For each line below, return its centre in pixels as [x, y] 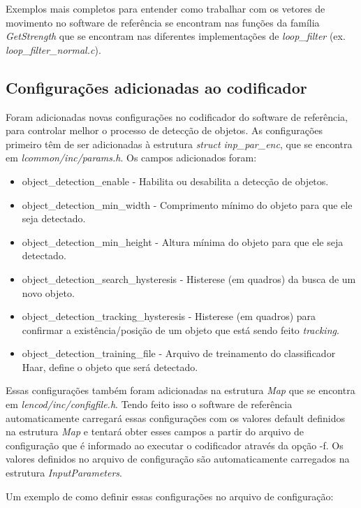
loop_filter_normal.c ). [53, 49]
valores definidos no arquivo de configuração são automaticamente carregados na [178, 459]
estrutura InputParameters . [64, 473]
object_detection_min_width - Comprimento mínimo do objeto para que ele [187, 204]
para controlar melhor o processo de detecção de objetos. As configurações [164, 130]
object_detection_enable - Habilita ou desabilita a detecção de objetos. [175, 181]
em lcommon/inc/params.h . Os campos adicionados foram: [131, 158]
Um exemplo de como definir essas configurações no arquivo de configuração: [170, 496]
